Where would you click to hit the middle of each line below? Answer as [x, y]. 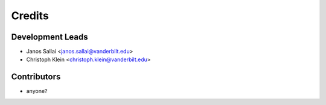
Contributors [36, 77]
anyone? [37, 91]
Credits [30, 16]
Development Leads [50, 37]
